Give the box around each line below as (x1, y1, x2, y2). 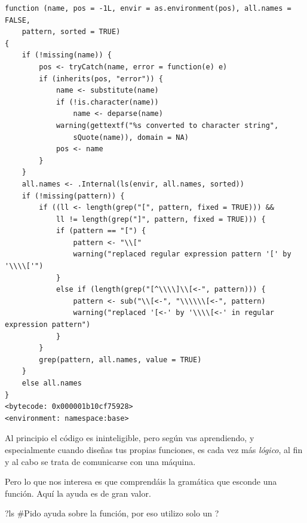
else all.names (22, 379, 82, 387)
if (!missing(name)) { (22, 51, 112, 60)
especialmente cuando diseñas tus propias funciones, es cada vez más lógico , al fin (5, 443, 303, 455)
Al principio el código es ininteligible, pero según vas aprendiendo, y (5, 432, 254, 444)
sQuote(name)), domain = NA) (73, 133, 189, 142)
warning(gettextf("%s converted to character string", (56, 121, 279, 130)
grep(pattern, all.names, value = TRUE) (39, 355, 202, 364)
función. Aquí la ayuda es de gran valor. (5, 487, 151, 499)
